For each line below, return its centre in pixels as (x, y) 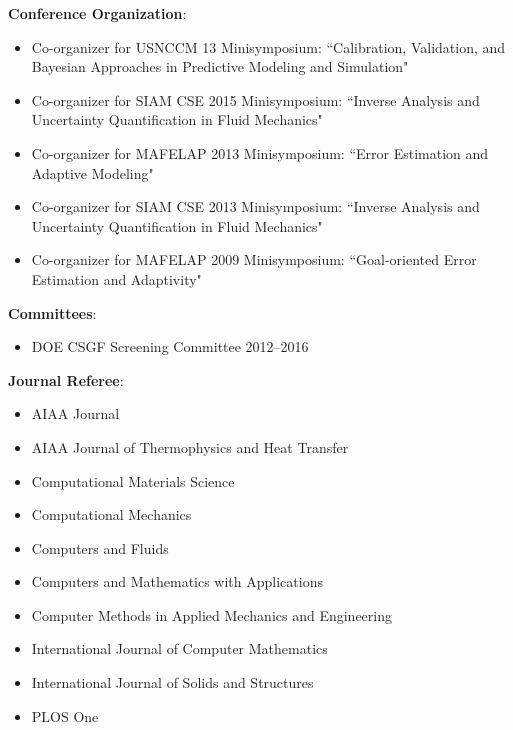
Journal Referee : (66, 379)
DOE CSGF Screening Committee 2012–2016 (170, 346)
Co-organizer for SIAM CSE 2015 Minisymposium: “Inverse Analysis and (255, 99)
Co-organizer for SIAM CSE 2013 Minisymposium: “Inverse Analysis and (255, 206)
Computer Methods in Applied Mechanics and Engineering (211, 614)
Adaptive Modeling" (92, 172)
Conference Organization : (97, 13)
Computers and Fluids (100, 547)
